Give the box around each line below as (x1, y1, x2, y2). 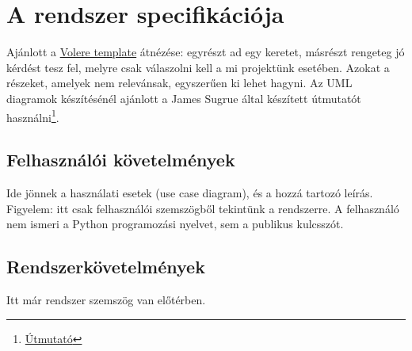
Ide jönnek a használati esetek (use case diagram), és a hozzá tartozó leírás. (6, 184, 373, 200)
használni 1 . (6, 106, 59, 125)
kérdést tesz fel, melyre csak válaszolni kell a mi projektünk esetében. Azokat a (6, 59, 390, 75)
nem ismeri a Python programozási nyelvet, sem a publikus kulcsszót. (6, 216, 344, 232)
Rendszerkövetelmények (6, 254, 205, 279)
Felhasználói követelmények (6, 147, 235, 172)
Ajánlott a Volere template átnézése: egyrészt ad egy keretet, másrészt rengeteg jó (6, 44, 405, 60)
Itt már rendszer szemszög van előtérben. (6, 291, 206, 307)
